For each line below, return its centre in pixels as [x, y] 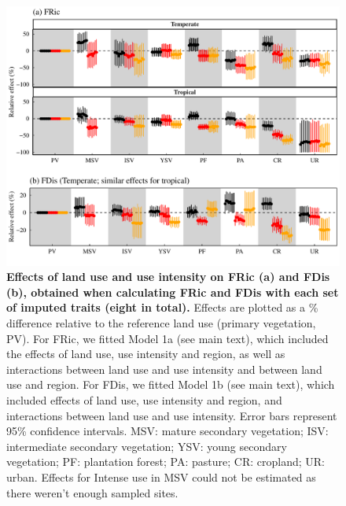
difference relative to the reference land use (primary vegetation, [161, 322]
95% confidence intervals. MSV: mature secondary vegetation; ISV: [167, 431]
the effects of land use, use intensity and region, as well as [146, 354]
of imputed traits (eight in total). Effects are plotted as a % [162, 307]
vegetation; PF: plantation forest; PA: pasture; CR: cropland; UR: [166, 462]
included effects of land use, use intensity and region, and [144, 399]
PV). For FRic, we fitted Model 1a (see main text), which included [167, 338]
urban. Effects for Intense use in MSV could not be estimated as [161, 476]
